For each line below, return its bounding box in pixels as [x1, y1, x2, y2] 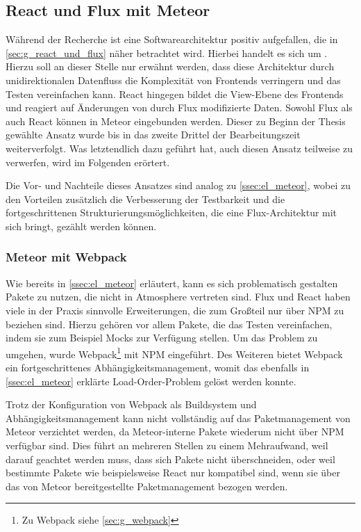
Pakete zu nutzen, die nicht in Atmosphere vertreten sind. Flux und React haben [6, 289, 351, 304]
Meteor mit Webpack [6, 248, 127, 266]
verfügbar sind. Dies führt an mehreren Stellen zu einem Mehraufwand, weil [6, 437, 328, 452]
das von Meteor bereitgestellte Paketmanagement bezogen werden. [6, 478, 288, 493]
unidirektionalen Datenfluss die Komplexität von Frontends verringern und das [6, 72, 341, 87]
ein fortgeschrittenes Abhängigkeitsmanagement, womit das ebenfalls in [6, 360, 310, 374]
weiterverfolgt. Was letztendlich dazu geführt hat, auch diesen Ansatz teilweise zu [6, 140, 353, 155]
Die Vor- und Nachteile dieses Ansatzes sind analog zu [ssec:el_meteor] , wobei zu [6, 178, 351, 193]
